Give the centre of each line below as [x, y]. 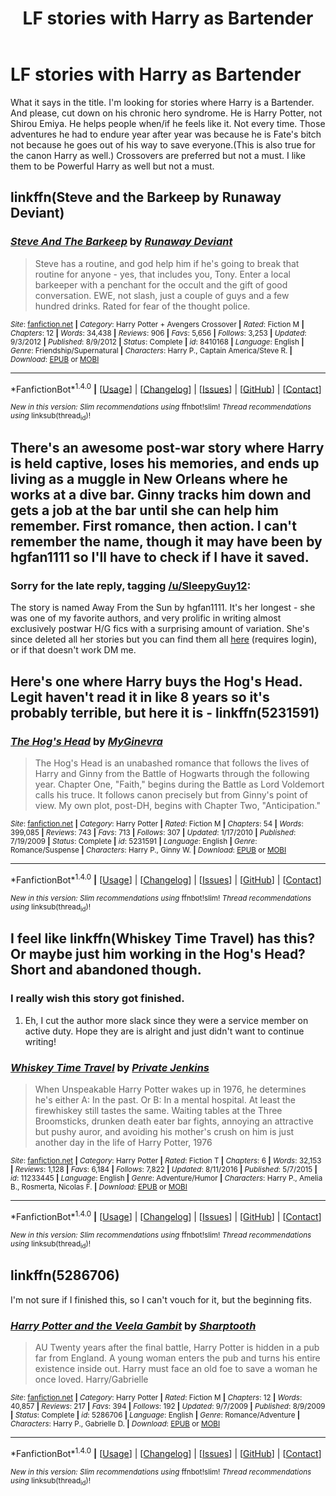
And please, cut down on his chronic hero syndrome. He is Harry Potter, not [166, 113]
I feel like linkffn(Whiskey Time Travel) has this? [163, 938]
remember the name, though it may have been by [166, 541]
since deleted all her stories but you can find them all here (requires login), [164, 639]
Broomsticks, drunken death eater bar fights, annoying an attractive [174, 1121]
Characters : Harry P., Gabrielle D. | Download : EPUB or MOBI [115, 1424]
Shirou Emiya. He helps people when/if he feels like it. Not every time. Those [168, 123]
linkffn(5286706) [65, 1275]
